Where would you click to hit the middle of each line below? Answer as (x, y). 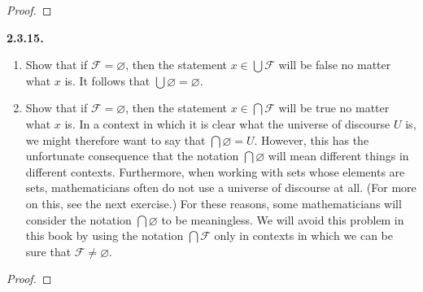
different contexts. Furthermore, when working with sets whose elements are (215, 171)
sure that (48, 251)
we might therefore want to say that (116, 139)
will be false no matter (335, 65)
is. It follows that (107, 80)
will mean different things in (338, 156)
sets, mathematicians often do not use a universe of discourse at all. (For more (221, 187)
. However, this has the (312, 139)
